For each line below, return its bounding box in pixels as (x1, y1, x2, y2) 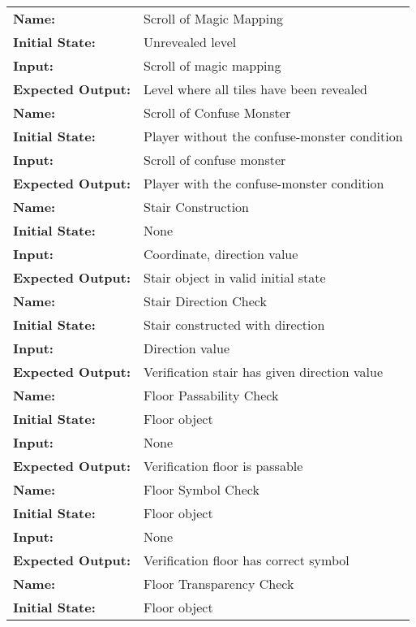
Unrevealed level (144, 32, 237, 51)
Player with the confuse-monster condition (144, 174, 384, 192)
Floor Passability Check (144, 386, 279, 404)
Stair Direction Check (144, 292, 267, 310)
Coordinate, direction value (144, 244, 298, 263)
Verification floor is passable (144, 456, 303, 475)
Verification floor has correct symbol (144, 551, 350, 569)
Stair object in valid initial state (144, 268, 326, 287)
